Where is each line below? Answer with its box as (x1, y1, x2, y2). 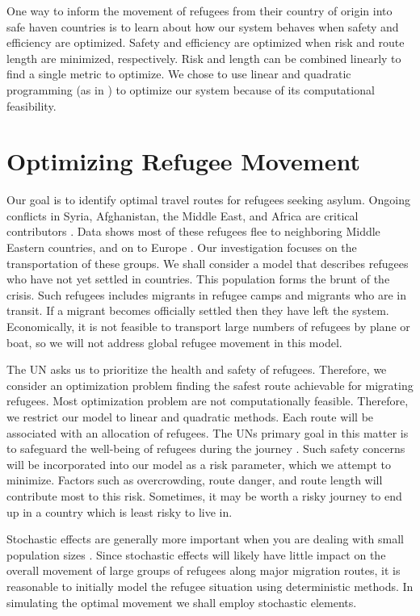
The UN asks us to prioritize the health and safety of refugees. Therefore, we (6, 361, 387, 378)
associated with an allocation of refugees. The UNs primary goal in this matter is (6, 424, 409, 441)
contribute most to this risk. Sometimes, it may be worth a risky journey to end (6, 487, 402, 504)
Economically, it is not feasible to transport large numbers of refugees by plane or (6, 318, 410, 335)
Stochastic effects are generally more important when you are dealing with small (6, 530, 404, 547)
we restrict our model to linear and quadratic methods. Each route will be (6, 409, 374, 425)
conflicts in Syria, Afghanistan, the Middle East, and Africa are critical (6, 207, 359, 224)
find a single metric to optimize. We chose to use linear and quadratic (6, 65, 351, 82)
